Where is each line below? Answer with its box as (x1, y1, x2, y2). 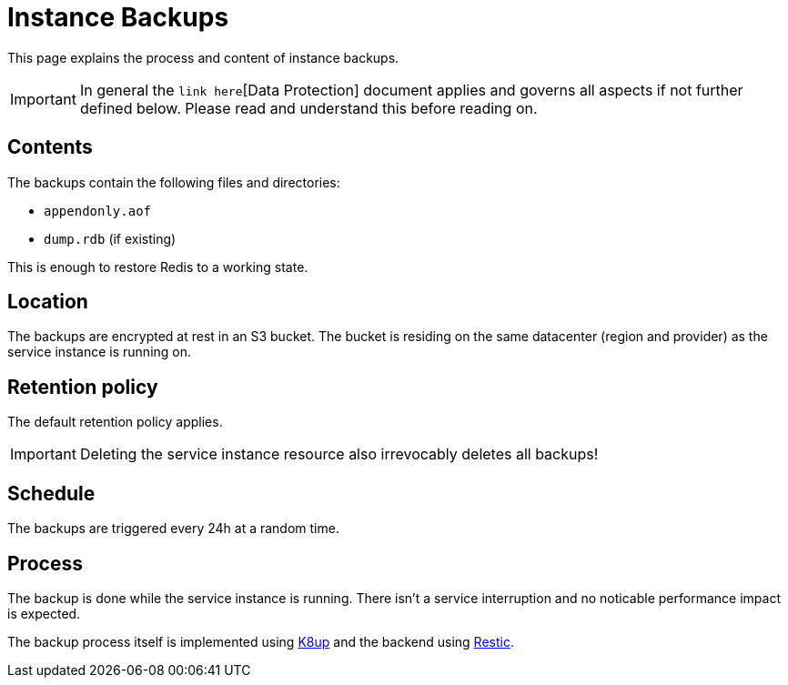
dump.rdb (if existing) (44, 230, 177, 247)
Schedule (7, 481, 96, 505)
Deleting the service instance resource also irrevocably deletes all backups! (79, 445, 599, 464)
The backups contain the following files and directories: (7, 174, 340, 190)
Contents (7, 136, 93, 159)
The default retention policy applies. (7, 414, 223, 430)
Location (7, 290, 88, 314)
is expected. (7, 605, 81, 621)
